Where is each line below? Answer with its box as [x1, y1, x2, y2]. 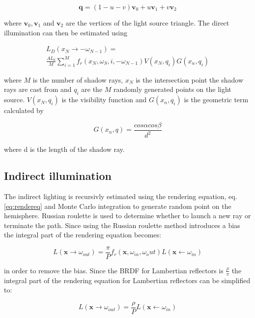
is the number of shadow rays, [32, 74, 123, 85]
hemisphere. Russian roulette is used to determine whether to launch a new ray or [4, 210, 251, 221]
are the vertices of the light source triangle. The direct [65, 18, 229, 28]
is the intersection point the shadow [136, 74, 244, 85]
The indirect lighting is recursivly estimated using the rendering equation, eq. [4, 191, 237, 201]
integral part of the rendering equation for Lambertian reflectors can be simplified [4, 275, 251, 285]
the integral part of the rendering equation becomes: [4, 230, 161, 240]
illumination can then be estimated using [4, 27, 128, 37]
